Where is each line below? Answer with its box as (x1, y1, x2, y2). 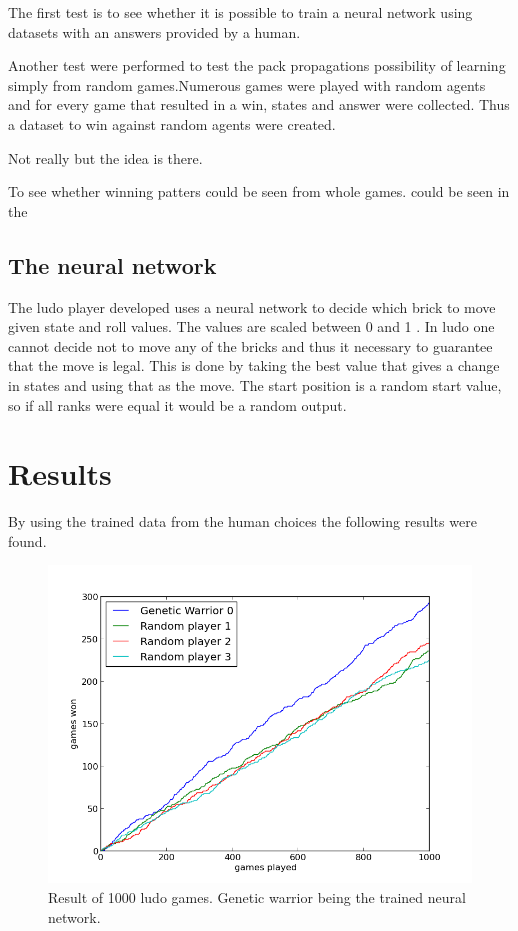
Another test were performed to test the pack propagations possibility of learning (8, 55, 506, 76)
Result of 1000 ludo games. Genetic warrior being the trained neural (48, 887, 466, 908)
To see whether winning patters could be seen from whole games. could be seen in (8, 181, 510, 202)
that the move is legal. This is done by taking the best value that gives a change (8, 355, 500, 376)
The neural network (8, 249, 217, 280)
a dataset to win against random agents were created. (8, 113, 336, 134)
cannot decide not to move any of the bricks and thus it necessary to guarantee (8, 335, 493, 356)
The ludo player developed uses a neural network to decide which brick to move (8, 296, 496, 317)
